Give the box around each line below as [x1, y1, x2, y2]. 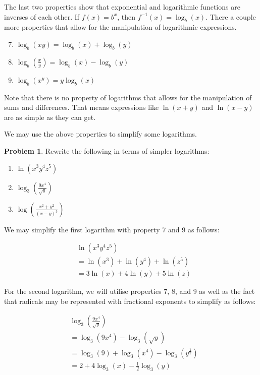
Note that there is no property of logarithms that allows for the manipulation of [4, 92, 252, 102]
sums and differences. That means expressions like [4, 102, 159, 112]
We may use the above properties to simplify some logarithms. [4, 129, 197, 139]
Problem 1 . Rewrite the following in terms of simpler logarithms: [4, 145, 210, 156]
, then [117, 11, 136, 22]
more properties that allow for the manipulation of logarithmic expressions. [4, 22, 237, 32]
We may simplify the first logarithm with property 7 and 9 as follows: [4, 224, 220, 234]
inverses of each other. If [4, 11, 80, 22]
